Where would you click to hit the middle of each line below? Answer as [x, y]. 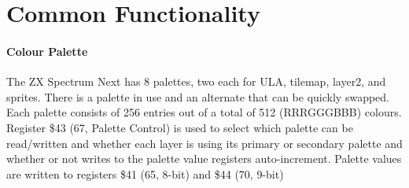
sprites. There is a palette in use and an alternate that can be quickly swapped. [198, 96]
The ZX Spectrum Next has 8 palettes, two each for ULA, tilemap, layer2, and [196, 81]
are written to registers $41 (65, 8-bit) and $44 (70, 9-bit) [145, 173]
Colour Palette [47, 51]
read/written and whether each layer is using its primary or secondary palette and [204, 143]
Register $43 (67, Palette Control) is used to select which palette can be [180, 127]
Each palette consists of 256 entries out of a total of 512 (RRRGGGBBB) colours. [204, 112]
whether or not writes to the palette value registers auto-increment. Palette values [204, 159]
